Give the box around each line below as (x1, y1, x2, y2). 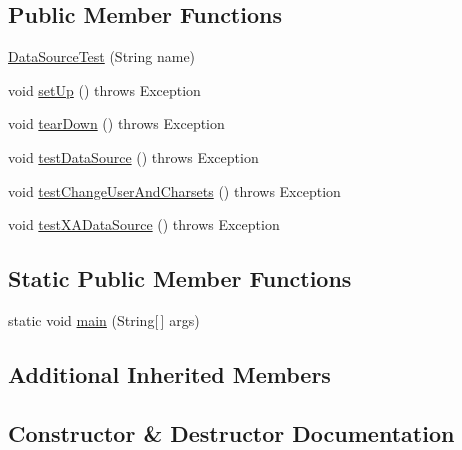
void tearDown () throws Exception (8, 113, 225, 134)
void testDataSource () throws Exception (8, 146, 259, 167)
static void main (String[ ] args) (8, 309, 200, 330)
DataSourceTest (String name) (8, 46, 196, 67)
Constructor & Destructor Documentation (8, 417, 455, 448)
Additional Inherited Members (8, 358, 331, 389)
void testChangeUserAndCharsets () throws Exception (8, 180, 341, 201)
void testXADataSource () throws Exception (8, 214, 280, 235)
